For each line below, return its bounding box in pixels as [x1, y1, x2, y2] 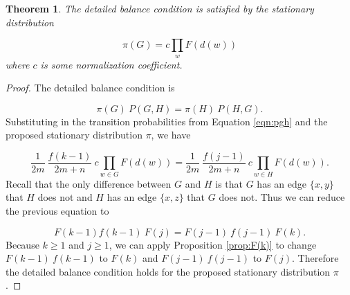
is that [215, 176, 243, 190]
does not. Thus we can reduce [219, 190, 345, 204]
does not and [37, 190, 93, 204]
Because [6, 237, 39, 251]
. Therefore [292, 251, 339, 265]
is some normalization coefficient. [40, 57, 183, 71]
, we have [151, 127, 191, 142]
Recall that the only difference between [6, 176, 172, 190]
